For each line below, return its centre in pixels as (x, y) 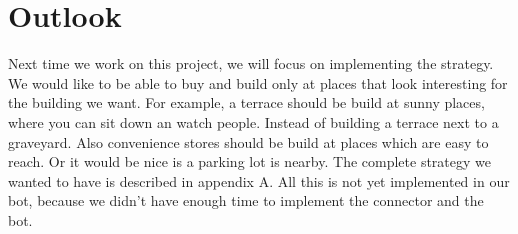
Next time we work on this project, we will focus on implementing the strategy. (251, 63)
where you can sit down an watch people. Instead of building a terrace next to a (253, 121)
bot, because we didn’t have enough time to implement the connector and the (246, 200)
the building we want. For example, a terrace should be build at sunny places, (246, 102)
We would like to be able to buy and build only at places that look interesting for (258, 82)
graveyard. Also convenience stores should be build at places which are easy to (248, 141)
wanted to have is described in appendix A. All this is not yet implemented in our (259, 180)
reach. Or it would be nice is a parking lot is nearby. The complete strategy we (249, 161)
